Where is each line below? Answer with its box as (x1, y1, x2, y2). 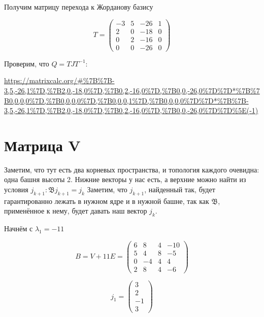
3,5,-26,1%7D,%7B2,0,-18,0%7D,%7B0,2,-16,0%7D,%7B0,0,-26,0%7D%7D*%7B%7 (4, 85, 260, 95)
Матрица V (4, 134, 81, 155)
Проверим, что (4, 58, 49, 68)
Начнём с (4, 223, 33, 234)
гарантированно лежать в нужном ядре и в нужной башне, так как (4, 195, 209, 206)
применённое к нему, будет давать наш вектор (4, 205, 147, 216)
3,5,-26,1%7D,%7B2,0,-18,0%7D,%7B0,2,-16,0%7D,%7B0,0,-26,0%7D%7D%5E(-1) (4, 105, 258, 116)
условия (4, 184, 28, 195)
